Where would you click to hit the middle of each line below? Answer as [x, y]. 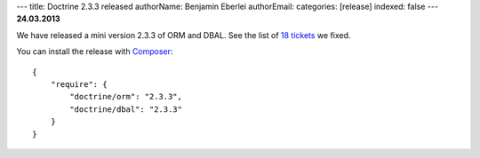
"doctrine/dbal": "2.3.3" [126, 109]
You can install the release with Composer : [95, 51]
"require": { [79, 84]
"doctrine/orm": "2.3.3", [126, 97]
